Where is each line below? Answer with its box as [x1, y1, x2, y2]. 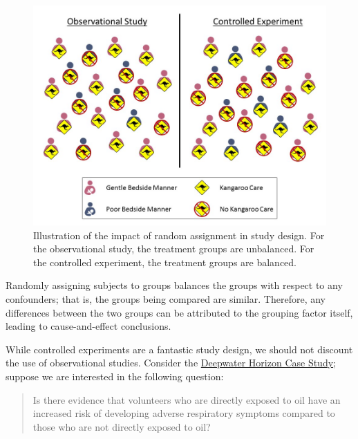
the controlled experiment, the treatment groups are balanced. [33, 254, 296, 269]
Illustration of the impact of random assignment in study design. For [33, 227, 325, 242]
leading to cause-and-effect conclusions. [6, 319, 171, 333]
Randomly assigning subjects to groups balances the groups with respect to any [6, 278, 343, 292]
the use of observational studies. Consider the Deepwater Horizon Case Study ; [6, 355, 336, 370]
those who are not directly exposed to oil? [32, 419, 211, 433]
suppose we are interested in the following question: [6, 368, 224, 383]
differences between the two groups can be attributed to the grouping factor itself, [6, 305, 353, 319]
